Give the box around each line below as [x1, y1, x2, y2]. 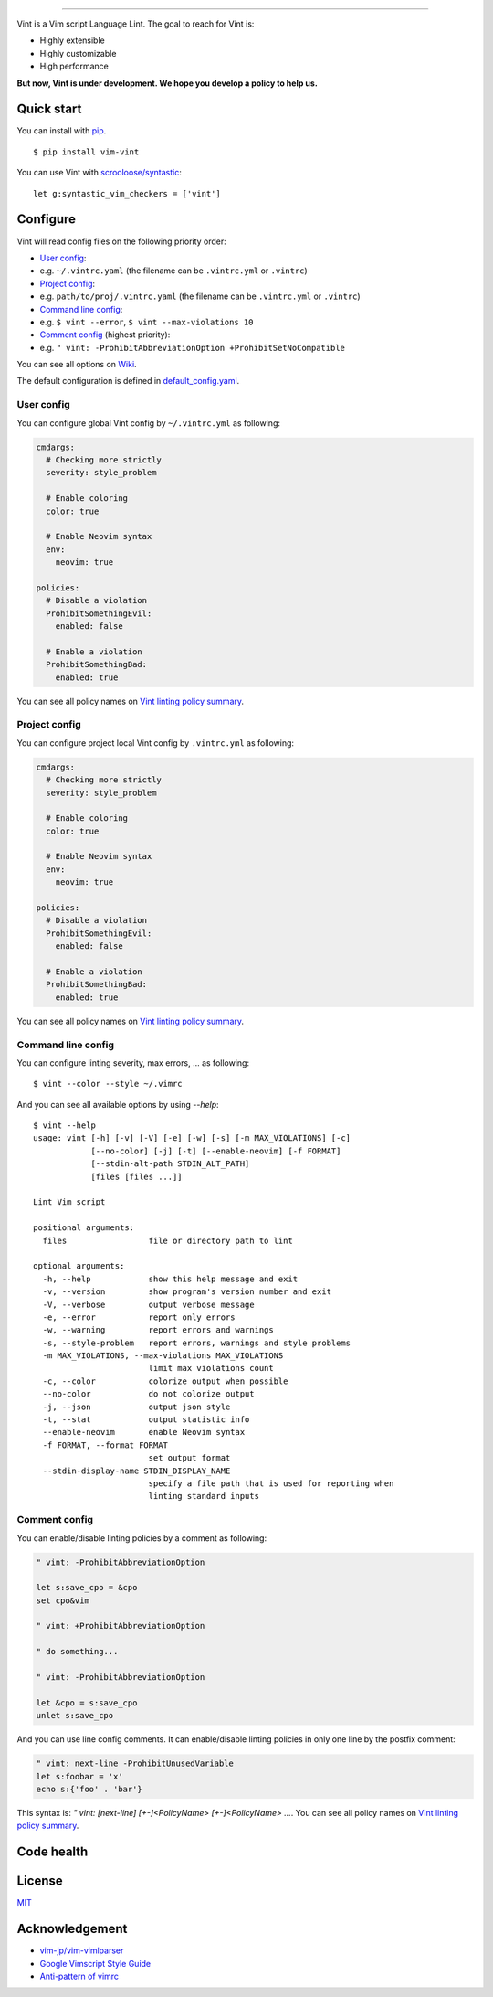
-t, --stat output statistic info [42, 1415, 250, 1425]
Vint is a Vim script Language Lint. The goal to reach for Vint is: [16, 18, 255, 29]
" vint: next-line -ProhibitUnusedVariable [36, 1758, 235, 1769]
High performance [39, 60, 110, 72]
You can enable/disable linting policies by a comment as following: [16, 1532, 267, 1544]
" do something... [36, 1646, 119, 1657]
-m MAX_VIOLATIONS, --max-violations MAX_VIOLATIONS [42, 1351, 284, 1361]
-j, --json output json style [42, 1401, 231, 1412]
